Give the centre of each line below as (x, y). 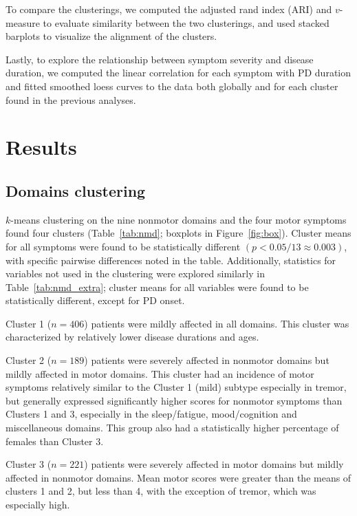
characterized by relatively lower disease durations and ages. (132, 337)
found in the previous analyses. (71, 99)
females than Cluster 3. (55, 441)
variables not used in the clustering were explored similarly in (135, 273)
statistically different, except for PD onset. (95, 300)
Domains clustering (76, 190)
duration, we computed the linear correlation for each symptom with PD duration (178, 73)
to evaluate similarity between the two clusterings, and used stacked (186, 22)
